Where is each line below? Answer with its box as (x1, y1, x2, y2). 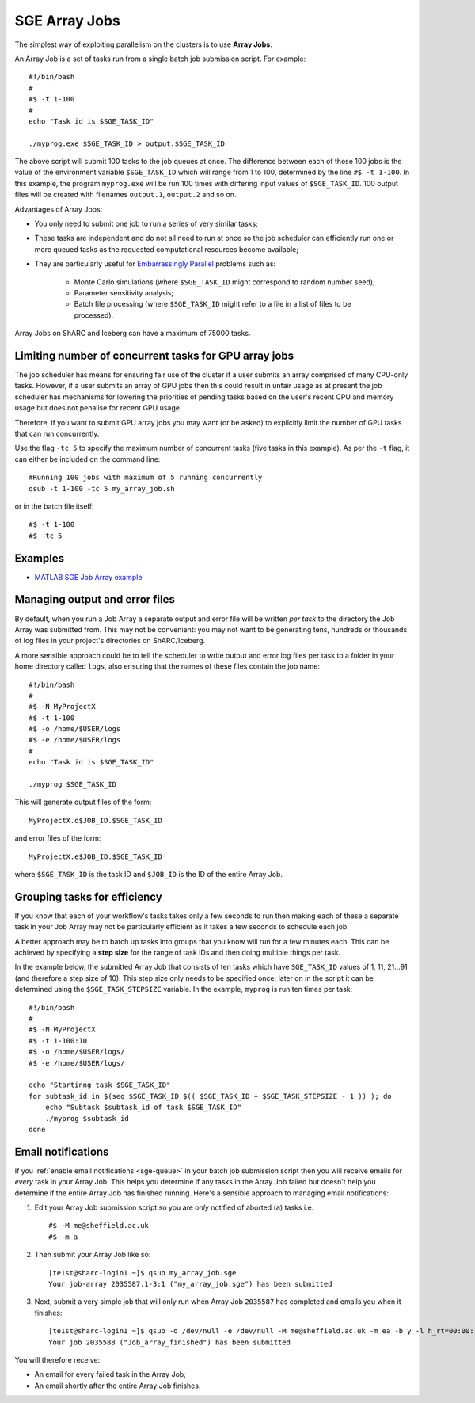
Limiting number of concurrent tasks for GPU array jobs (14, 349, 294, 362)
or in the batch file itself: (14, 501, 94, 511)
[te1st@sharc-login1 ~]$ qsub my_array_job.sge (48, 1268, 237, 1277)
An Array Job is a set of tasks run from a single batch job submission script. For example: (14, 54, 306, 63)
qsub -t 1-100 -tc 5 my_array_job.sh (28, 484, 176, 493)
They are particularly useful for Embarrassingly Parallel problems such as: (34, 259, 276, 269)
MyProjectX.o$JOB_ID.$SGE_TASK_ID (28, 816, 162, 825)
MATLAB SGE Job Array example (34, 572, 142, 581)
